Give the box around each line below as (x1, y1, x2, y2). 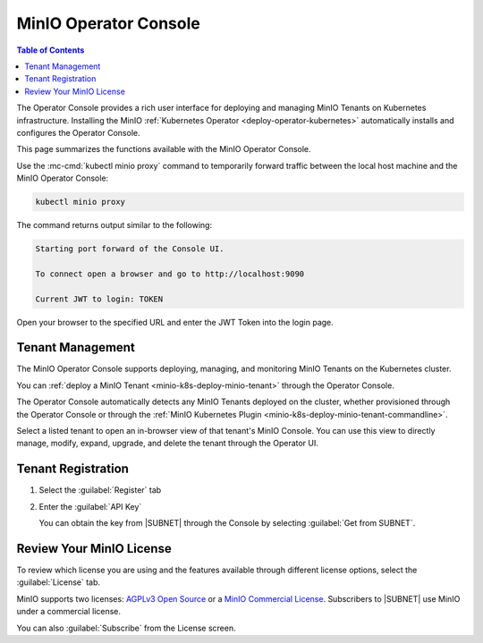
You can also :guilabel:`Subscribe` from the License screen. (16, 622, 236, 633)
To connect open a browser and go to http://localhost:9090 (35, 268, 305, 279)
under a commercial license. (16, 606, 121, 617)
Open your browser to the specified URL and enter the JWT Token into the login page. (16, 317, 335, 327)
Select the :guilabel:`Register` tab (38, 485, 162, 495)
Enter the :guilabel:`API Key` (38, 501, 142, 512)
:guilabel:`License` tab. (16, 577, 101, 588)
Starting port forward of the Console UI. (35, 244, 225, 254)
